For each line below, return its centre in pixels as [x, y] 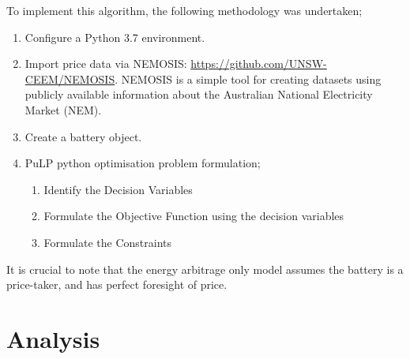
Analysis [53, 338]
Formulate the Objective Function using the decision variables [194, 216]
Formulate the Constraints [108, 242]
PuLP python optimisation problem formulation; [143, 163]
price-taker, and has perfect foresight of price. [117, 284]
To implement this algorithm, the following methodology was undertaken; [184, 10]
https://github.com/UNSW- [259, 64]
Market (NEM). [63, 109]
